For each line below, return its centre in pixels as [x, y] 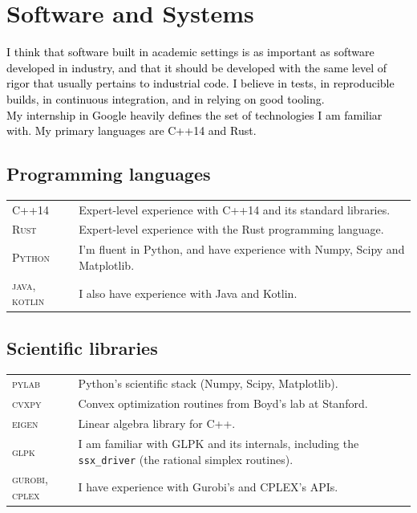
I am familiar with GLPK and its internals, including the [219, 443]
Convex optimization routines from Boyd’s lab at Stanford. [223, 403]
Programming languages [109, 174]
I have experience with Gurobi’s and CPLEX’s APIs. [208, 487]
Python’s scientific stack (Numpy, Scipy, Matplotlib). [208, 383]
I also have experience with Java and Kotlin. [188, 293]
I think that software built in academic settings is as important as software [190, 52]
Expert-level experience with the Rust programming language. [231, 229]
